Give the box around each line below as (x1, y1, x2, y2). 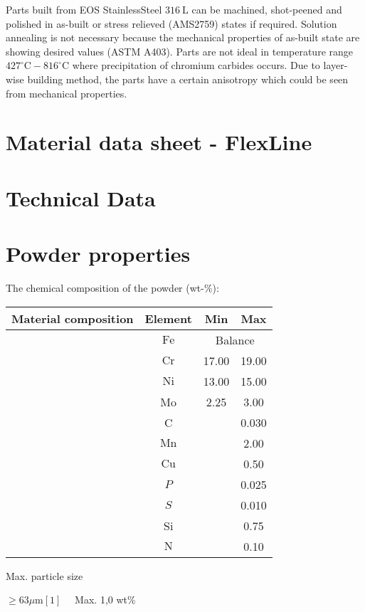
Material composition (11, 310, 134, 327)
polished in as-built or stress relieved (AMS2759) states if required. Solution (6, 16, 337, 31)
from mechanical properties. (6, 85, 127, 100)
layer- (323, 58, 348, 73)
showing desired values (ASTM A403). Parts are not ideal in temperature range (6, 43, 354, 58)
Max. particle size (6, 568, 83, 583)
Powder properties (6, 239, 191, 268)
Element (144, 310, 192, 327)
